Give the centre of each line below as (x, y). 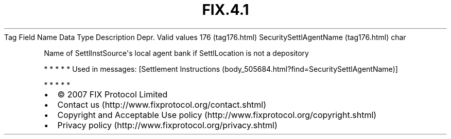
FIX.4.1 (225, 10)
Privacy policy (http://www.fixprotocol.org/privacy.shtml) (167, 125)
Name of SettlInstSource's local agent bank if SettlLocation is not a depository (176, 53)
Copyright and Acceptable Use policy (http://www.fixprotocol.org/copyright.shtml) (217, 115)
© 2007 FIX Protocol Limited (112, 94)
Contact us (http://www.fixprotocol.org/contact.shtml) (162, 104)
